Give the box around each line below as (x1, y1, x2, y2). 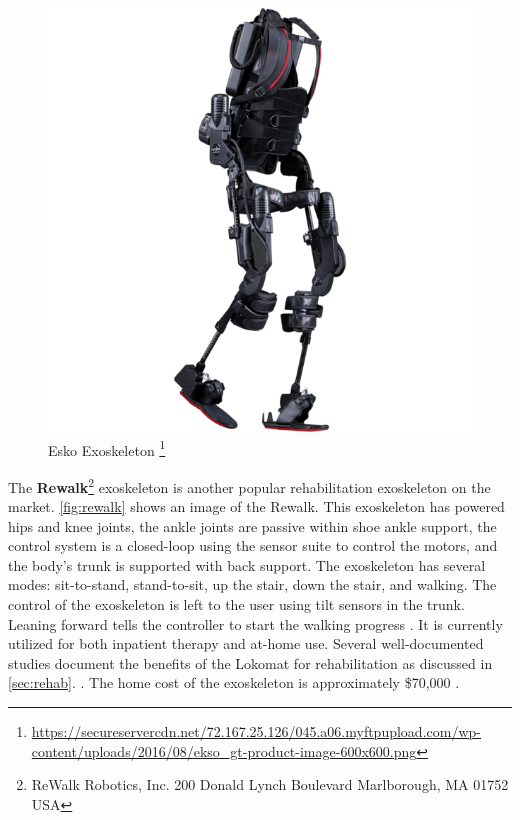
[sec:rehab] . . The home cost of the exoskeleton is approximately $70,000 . (8, 672, 460, 693)
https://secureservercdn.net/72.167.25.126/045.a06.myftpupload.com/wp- (31, 721, 481, 742)
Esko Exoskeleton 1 (48, 436, 166, 460)
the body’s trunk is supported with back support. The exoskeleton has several (8, 554, 486, 575)
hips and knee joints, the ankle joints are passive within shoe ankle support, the (8, 515, 497, 536)
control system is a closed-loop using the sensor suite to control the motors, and (8, 535, 498, 556)
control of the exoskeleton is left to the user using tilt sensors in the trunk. (8, 594, 465, 615)
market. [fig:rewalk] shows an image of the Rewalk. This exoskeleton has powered (8, 496, 505, 517)
